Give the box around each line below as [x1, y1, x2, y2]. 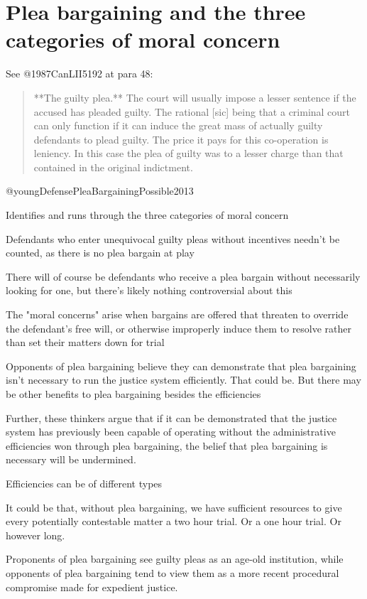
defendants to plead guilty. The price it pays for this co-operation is [33, 131, 329, 146]
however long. [6, 527, 65, 542]
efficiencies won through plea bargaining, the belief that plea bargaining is [6, 438, 328, 453]
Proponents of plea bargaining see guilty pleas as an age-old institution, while [6, 551, 344, 566]
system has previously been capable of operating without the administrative [6, 424, 336, 439]
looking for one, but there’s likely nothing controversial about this [6, 283, 292, 298]
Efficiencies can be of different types [6, 475, 163, 490]
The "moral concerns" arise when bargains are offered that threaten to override [6, 307, 349, 322]
